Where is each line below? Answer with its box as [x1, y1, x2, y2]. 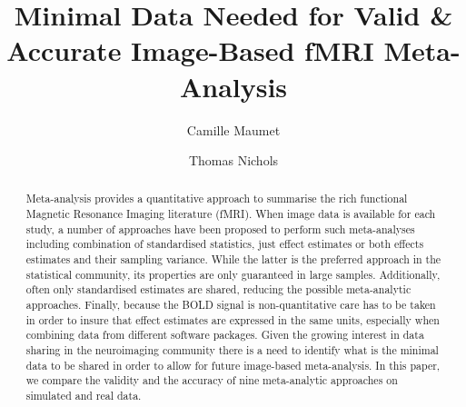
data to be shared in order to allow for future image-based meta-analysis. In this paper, [25, 357, 441, 372]
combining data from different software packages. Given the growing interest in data [25, 327, 424, 342]
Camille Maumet [186, 120, 281, 139]
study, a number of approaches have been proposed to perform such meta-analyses [25, 221, 415, 236]
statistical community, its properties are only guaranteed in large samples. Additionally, [25, 266, 441, 282]
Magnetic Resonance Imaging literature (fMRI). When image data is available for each [25, 206, 436, 222]
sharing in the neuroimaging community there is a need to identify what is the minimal [25, 342, 439, 358]
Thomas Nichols [188, 151, 279, 170]
